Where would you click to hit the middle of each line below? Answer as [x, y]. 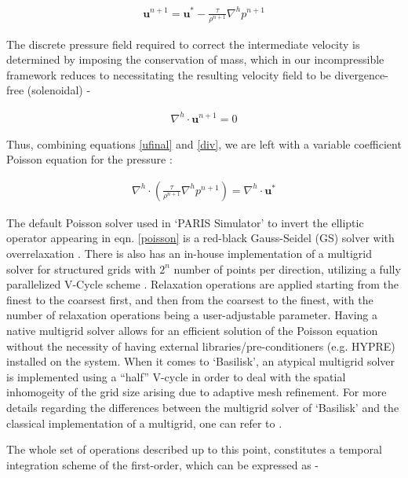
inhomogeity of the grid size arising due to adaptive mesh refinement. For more [197, 392]
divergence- [361, 74]
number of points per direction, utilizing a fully [287, 268]
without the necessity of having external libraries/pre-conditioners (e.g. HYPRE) [201, 346]
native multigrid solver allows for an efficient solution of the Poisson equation [192, 330]
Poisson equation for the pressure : [89, 159]
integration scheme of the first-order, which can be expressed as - [162, 464]
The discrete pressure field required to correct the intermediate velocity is [183, 44]
